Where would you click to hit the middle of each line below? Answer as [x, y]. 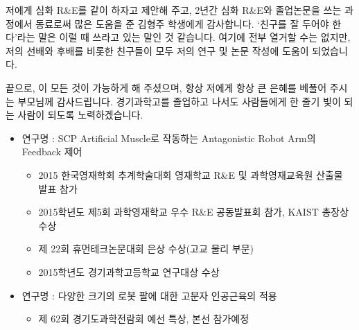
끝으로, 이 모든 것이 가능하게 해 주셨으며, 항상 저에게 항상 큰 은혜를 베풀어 [166, 87]
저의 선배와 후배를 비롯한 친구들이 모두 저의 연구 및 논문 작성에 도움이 [157, 50]
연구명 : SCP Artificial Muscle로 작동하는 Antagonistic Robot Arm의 [169, 138]
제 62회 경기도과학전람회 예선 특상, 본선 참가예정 [144, 319]
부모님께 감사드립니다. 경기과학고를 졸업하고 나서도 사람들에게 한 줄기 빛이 [179, 101]
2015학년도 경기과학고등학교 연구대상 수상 [129, 271]
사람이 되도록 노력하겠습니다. [80, 115]
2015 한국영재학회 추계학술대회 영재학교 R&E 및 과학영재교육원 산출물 [191, 174]
